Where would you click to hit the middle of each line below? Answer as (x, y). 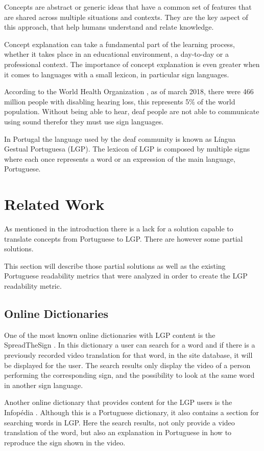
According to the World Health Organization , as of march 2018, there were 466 (129, 91)
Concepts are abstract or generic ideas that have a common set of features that (128, 7)
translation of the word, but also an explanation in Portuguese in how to (118, 432)
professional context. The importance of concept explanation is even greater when (132, 64)
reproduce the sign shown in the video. (65, 442)
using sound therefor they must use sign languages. (84, 121)
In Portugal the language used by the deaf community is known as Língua (120, 138)
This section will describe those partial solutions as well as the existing (115, 265)
